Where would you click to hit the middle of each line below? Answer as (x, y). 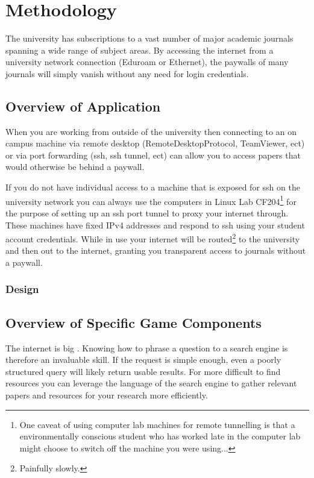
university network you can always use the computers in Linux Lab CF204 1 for (151, 200)
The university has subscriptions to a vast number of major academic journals (149, 38)
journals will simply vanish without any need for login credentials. (127, 73)
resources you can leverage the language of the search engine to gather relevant (151, 383)
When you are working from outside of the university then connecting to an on (151, 131)
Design (22, 289)
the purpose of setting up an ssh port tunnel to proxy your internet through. (147, 212)
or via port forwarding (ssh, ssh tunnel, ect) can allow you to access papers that (153, 155)
